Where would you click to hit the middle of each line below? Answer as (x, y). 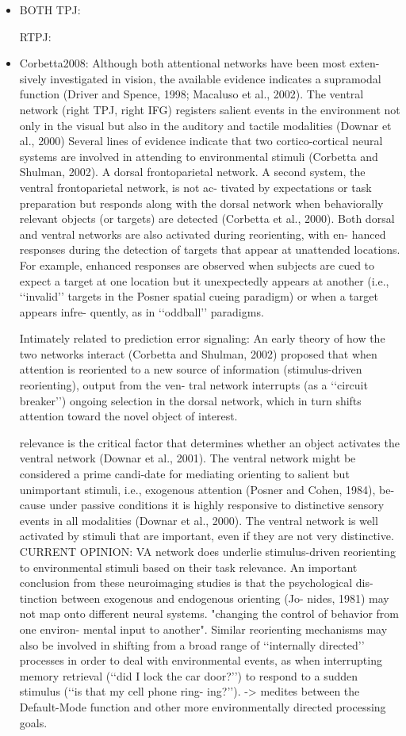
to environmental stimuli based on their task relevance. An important (188, 567)
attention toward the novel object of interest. (128, 416)
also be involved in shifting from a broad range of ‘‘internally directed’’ (192, 644)
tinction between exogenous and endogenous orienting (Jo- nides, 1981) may (204, 598)
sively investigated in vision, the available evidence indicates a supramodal (200, 78)
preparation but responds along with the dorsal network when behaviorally (201, 203)
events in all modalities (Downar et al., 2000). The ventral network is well (199, 520)
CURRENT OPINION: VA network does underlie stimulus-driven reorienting (207, 551)
